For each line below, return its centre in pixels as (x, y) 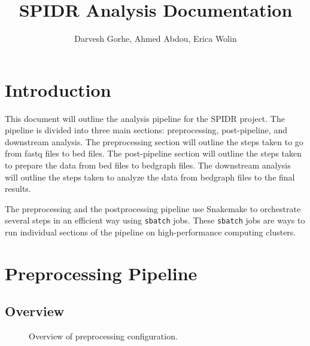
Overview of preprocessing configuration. (103, 336)
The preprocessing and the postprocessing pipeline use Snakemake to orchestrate (153, 208)
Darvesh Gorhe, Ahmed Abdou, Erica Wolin (156, 39)
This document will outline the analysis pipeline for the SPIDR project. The (145, 118)
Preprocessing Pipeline (101, 273)
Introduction (58, 89)
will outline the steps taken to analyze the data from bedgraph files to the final (150, 177)
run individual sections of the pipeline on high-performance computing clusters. (151, 232)
